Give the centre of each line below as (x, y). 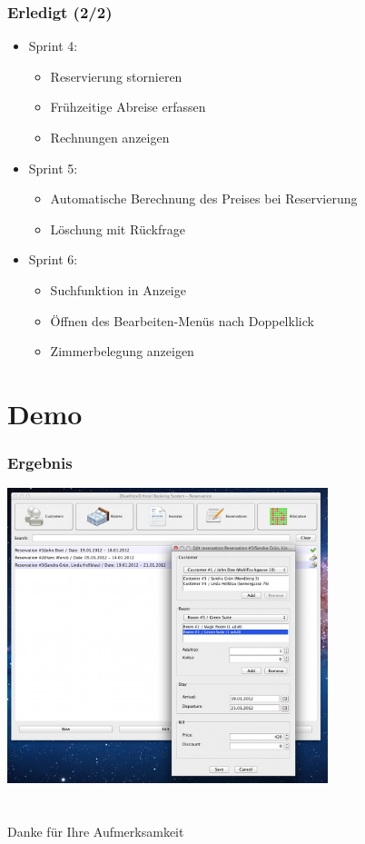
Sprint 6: (53, 259)
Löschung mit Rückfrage (118, 228)
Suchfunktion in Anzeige (118, 289)
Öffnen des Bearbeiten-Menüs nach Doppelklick (182, 320)
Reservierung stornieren (116, 76)
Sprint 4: (53, 46)
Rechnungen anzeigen (110, 137)
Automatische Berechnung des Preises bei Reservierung (204, 199)
